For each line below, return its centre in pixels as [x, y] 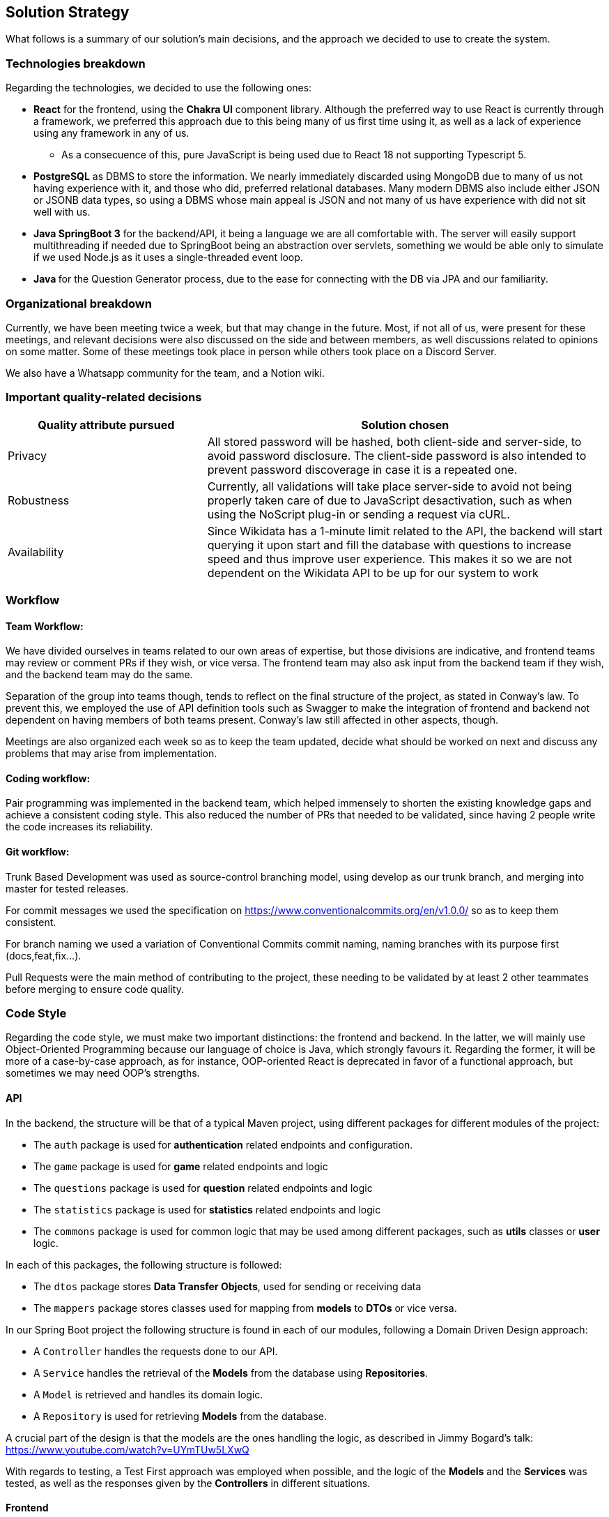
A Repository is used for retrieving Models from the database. [180, 1416]
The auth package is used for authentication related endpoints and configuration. [223, 1144]
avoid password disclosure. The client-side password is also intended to [397, 455]
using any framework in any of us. [111, 133]
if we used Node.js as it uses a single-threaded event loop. [168, 257]
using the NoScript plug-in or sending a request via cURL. [359, 514]
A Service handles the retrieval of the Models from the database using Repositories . [231, 1373]
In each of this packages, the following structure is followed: [144, 1264]
